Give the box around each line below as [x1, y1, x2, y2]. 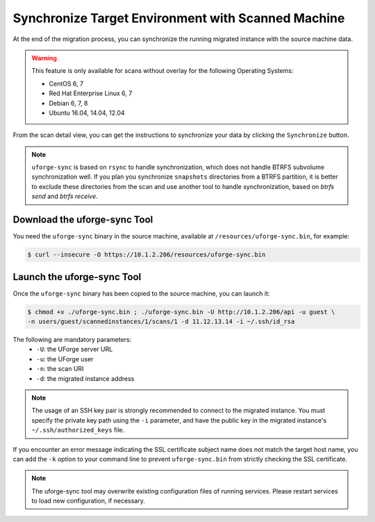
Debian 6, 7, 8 [49, 99, 88, 107]
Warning [31, 54, 57, 62]
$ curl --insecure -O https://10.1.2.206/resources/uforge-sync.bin [27, 251, 266, 259]
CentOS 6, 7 [49, 79, 83, 88]
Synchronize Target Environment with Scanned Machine [12, 10, 345, 26]
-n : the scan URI [36, 365, 84, 373]
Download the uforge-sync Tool [12, 214, 153, 226]
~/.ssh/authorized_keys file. [31, 426, 125, 434]
